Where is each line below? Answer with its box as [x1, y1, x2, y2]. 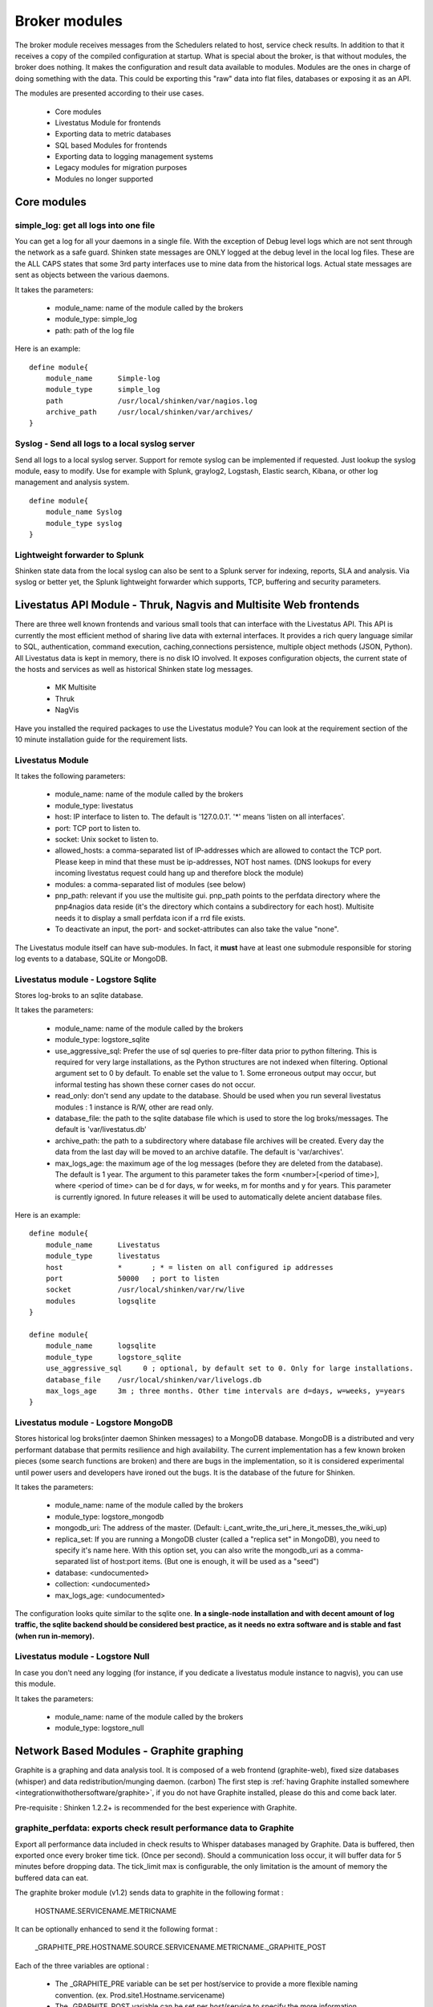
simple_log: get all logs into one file [14, 219, 156, 230]
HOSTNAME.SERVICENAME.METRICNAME [34, 1906, 177, 1915]
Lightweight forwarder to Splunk [14, 549, 144, 560]
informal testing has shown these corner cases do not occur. [55, 1080, 256, 1089]
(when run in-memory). [14, 1630, 95, 1641]
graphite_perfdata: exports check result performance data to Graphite [14, 1822, 294, 1834]
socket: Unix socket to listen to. [55, 835, 159, 844]
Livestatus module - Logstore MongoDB [14, 1417, 173, 1428]
